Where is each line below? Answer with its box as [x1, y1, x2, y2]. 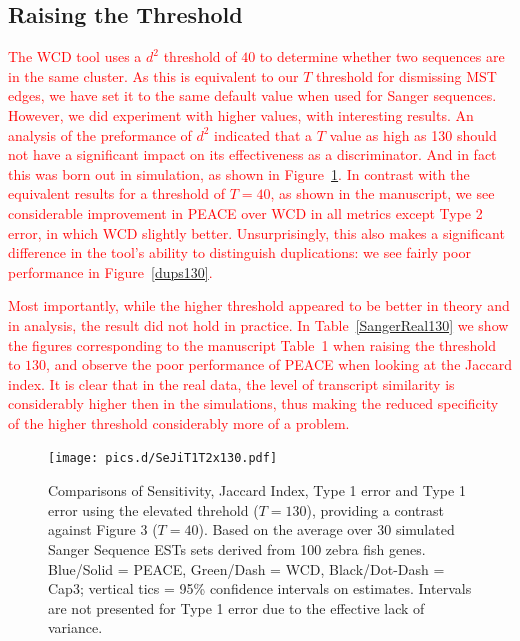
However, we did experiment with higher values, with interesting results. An [8, 104, 474, 125]
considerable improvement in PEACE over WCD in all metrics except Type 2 [8, 202, 483, 223]
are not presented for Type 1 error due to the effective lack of [48, 597, 425, 618]
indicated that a [214, 124, 313, 145]
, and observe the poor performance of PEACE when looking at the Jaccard [46, 354, 512, 375]
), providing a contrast [306, 499, 444, 520]
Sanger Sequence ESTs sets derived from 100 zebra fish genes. [48, 538, 426, 559]
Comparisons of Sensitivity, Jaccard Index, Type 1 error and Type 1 [48, 480, 466, 501]
